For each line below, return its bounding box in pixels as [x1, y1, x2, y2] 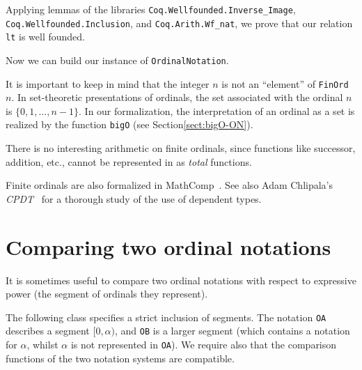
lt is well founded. [6, 29, 85, 44]
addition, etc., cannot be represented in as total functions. [6, 154, 252, 169]
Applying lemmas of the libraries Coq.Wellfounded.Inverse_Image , [6, 2, 296, 16]
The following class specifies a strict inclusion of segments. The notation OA [6, 309, 326, 324]
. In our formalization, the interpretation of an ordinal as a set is [79, 103, 355, 118]
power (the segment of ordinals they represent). [6, 286, 208, 301]
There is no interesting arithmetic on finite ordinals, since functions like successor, [6, 141, 356, 155]
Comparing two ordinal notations [6, 232, 331, 261]
